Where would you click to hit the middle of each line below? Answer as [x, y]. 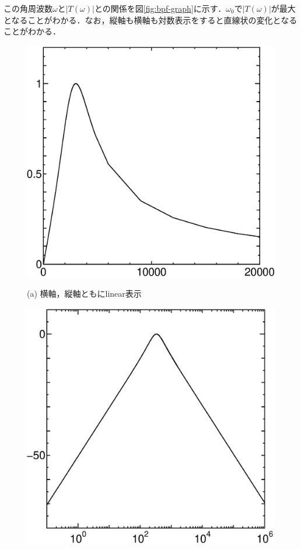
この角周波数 [28, 8]
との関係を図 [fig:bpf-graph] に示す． [160, 8]
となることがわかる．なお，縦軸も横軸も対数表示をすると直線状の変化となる [150, 20]
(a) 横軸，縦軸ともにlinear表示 [84, 293]
